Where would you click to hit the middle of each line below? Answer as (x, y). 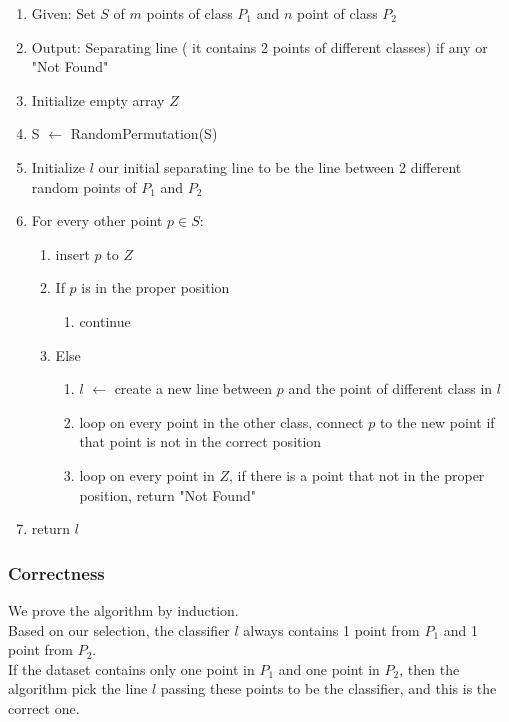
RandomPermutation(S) (144, 133)
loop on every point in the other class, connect (221, 421)
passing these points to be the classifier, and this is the (328, 688)
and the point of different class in (390, 388)
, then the (429, 668)
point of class (337, 13)
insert (72, 253)
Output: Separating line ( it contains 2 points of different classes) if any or (259, 46)
